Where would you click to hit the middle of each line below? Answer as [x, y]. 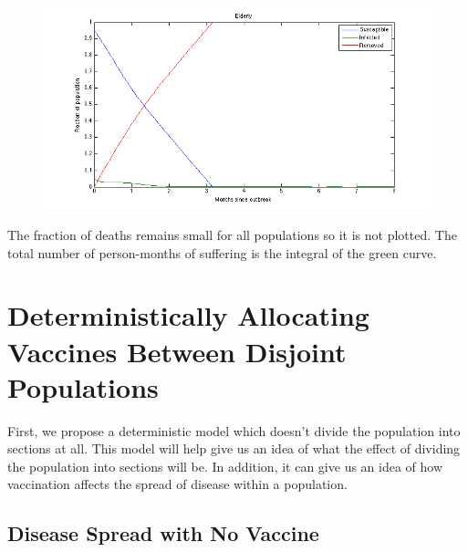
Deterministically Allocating [188, 315]
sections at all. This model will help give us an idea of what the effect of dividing [234, 448]
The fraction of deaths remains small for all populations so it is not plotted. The [232, 235]
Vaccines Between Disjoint [177, 351]
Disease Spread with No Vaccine [163, 533]
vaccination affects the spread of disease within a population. [177, 484]
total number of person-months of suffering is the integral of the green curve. [222, 252]
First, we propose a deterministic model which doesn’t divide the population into [234, 430]
